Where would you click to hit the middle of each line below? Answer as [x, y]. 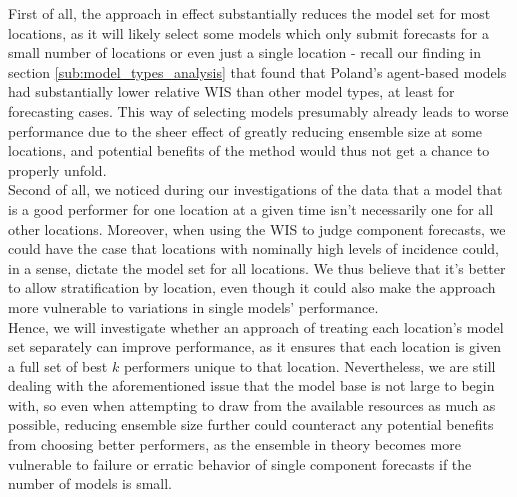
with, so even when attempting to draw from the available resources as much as [252, 404]
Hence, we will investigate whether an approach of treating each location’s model [256, 326]
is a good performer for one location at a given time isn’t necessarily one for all [251, 208]
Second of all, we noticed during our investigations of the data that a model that [255, 189]
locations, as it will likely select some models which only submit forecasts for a [248, 32]
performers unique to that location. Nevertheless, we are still [309, 365]
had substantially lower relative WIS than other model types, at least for [231, 91]
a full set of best [58, 365]
